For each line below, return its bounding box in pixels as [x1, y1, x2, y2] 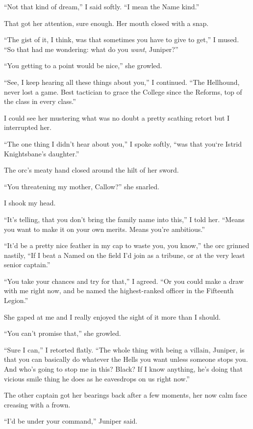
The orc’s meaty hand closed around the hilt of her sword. [4, 165, 179, 175]
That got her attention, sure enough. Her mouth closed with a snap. [4, 18, 209, 28]
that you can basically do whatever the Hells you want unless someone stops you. [4, 354, 248, 364]
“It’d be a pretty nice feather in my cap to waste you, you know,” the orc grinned [4, 240, 250, 251]
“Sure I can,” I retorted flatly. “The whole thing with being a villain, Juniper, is [4, 344, 245, 354]
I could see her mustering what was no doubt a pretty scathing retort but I [4, 112, 230, 123]
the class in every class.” [4, 96, 76, 106]
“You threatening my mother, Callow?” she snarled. [4, 181, 159, 191]
